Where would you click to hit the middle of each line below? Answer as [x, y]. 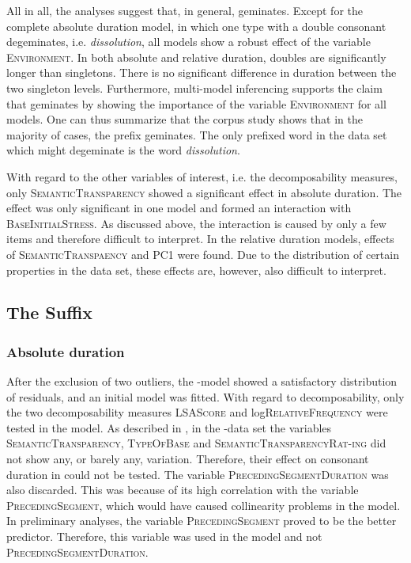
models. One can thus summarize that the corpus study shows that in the [185, 119]
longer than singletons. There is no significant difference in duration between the [202, 72]
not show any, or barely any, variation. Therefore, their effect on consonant [188, 459]
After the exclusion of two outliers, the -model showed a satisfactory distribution [202, 381]
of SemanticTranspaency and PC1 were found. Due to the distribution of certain [203, 254]
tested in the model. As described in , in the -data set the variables [169, 427]
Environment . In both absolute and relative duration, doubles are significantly [196, 57]
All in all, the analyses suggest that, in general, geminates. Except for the [185, 10]
